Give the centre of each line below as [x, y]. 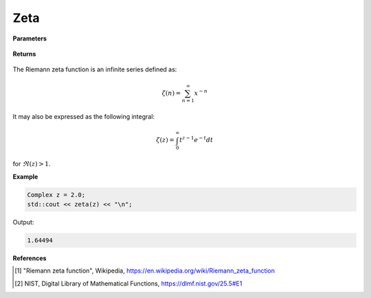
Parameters [30, 38]
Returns [24, 54]
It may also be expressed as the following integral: [83, 117]
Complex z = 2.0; [56, 195]
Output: [23, 222]
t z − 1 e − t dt [196, 139]
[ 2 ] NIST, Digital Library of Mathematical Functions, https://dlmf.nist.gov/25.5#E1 [128, 283]
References [30, 258]
